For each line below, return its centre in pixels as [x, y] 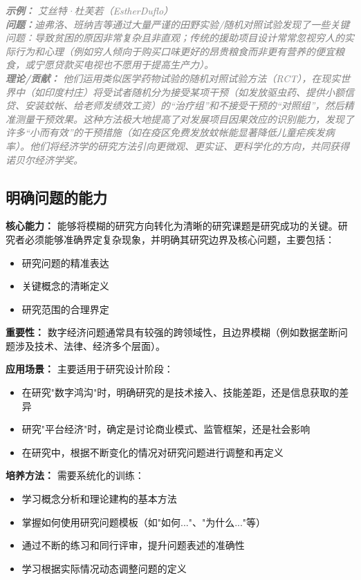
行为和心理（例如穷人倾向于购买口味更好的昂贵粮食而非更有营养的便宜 [175, 51]
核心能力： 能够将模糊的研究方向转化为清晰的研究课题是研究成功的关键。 [172, 226]
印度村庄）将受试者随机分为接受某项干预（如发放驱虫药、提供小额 [194, 92]
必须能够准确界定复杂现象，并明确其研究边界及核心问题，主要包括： [179, 239]
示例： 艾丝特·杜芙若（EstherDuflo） [90, 10]
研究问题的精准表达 [65, 262]
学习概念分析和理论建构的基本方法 [99, 499]
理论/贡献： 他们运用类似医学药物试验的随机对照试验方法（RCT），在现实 [173, 78]
